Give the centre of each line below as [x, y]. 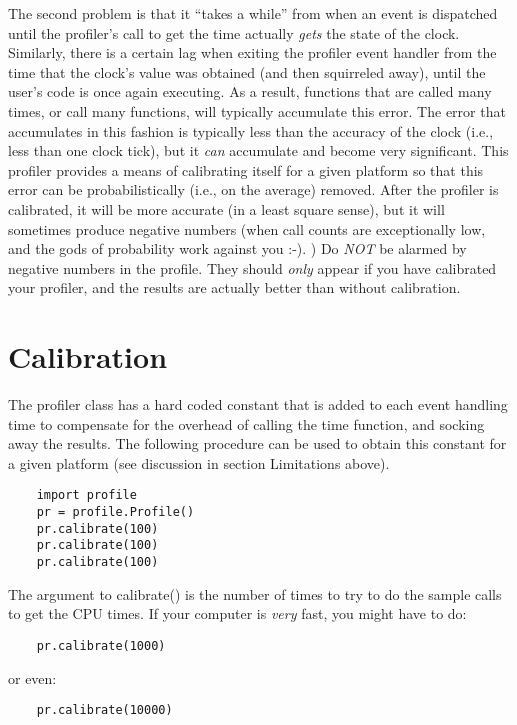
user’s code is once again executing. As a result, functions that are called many [250, 91]
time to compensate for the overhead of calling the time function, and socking [246, 423]
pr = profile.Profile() [115, 512]
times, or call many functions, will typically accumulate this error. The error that [257, 110]
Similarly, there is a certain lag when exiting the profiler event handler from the [252, 52]
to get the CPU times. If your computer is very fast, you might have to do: [237, 613]
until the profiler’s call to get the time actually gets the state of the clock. [234, 32]
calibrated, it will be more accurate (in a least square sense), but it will [226, 208]
